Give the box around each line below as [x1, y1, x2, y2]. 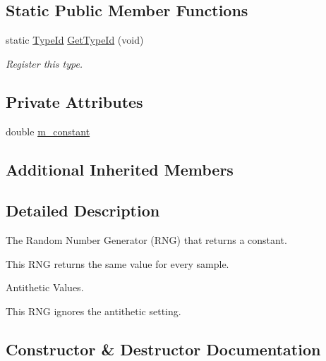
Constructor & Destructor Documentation [6, 338, 321, 360]
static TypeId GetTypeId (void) [6, 32, 144, 47]
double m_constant [6, 123, 90, 138]
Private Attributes [6, 90, 143, 112]
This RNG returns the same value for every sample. [6, 256, 229, 271]
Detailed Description [6, 200, 160, 221]
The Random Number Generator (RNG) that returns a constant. [6, 233, 287, 247]
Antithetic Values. [6, 280, 84, 295]
